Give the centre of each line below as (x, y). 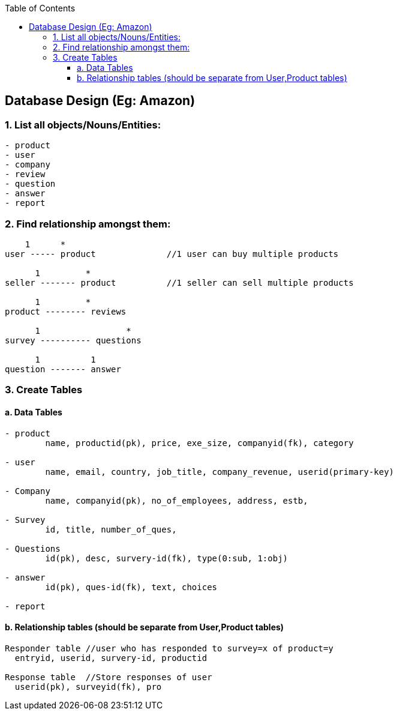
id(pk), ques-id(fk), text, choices (131, 587)
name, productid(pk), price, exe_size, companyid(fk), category (199, 443)
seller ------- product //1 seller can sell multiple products (179, 282)
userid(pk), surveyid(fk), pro (88, 686)
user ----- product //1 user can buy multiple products (172, 254)
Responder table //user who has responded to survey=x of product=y (169, 648)
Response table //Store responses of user (109, 677)
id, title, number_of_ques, (111, 529)
